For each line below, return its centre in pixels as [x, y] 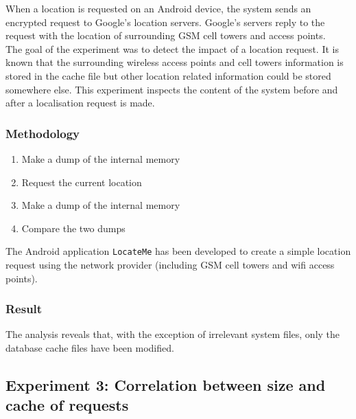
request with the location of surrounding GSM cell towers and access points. [166, 35]
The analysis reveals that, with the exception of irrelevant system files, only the [173, 334]
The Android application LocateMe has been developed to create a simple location [178, 251]
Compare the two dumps [73, 228]
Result [24, 309]
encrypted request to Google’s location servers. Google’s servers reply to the [165, 22]
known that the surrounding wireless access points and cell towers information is [175, 62]
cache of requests [67, 405]
